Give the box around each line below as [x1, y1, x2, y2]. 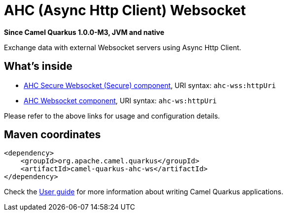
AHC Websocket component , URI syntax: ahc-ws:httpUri [24, 96, 217, 105]
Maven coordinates [4, 128, 101, 141]
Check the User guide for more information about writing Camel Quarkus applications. [4, 187, 284, 196]
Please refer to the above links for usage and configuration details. [4, 111, 220, 120]
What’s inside [4, 60, 72, 73]
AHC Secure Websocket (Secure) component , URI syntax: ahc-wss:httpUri [24, 81, 276, 90]
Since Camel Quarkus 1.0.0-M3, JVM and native [4, 28, 165, 36]
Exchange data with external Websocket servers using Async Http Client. [4, 43, 242, 52]
